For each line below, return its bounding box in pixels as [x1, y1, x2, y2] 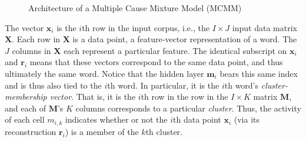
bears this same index [219, 67, 298, 79]
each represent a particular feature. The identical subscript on [64, 44, 287, 56]
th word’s [224, 79, 259, 91]
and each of [5, 102, 46, 114]
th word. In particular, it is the [107, 79, 219, 91]
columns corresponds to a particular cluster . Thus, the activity [75, 102, 301, 114]
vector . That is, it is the [49, 90, 136, 103]
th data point [173, 113, 221, 126]
